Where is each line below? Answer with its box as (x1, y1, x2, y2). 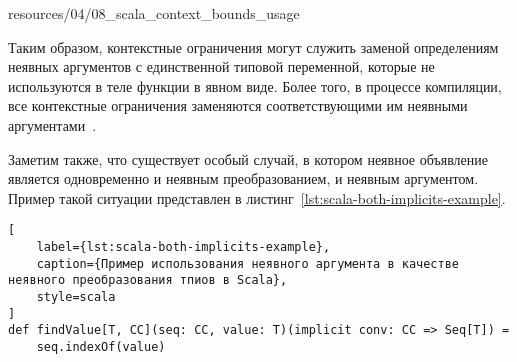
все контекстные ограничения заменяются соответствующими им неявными (8, 95, 468, 116)
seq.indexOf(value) (36, 339, 166, 354)
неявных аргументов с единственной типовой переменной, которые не (8, 56, 435, 77)
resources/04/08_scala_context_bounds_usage (8, 3, 300, 23)
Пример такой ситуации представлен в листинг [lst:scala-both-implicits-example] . (8, 187, 506, 208)
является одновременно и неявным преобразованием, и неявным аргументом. (8, 168, 479, 189)
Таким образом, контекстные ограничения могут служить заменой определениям (8, 36, 499, 57)
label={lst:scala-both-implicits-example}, (36, 240, 331, 254)
